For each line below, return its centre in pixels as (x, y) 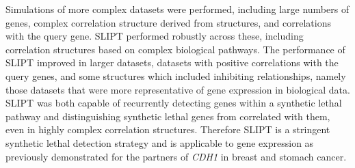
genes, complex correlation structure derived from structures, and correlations (168, 22)
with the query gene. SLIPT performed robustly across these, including (155, 36)
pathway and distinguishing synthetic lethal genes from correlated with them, (168, 116)
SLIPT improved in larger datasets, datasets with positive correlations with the (172, 62)
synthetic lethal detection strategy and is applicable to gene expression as (160, 142)
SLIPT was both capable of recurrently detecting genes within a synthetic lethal (174, 103)
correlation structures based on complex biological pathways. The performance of (175, 49)
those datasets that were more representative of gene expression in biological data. (178, 89)
